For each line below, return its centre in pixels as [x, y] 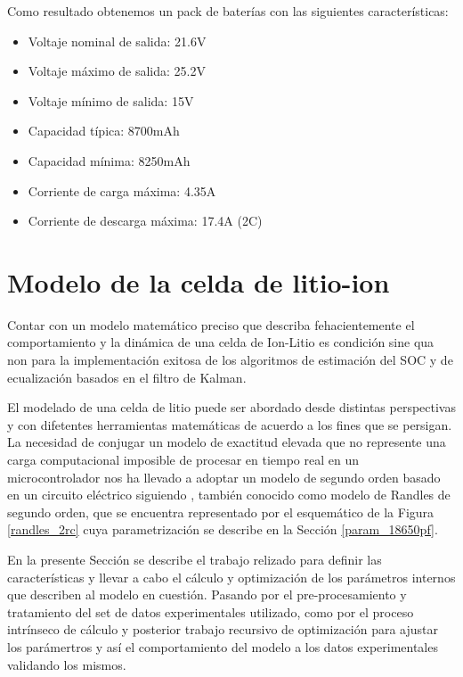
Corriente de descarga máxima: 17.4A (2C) [145, 221]
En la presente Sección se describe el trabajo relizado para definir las [195, 559]
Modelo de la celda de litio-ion [199, 281]
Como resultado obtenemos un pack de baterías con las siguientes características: [228, 11]
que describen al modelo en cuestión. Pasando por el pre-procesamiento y [207, 594]
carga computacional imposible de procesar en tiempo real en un [183, 460]
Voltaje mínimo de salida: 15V [111, 100]
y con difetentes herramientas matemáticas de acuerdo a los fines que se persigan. [230, 424]
